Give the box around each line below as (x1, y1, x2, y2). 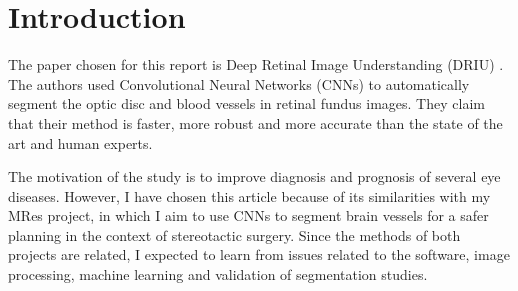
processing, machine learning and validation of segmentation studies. (8, 264, 428, 285)
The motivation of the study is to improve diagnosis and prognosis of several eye (8, 166, 501, 187)
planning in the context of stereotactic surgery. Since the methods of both (8, 224, 461, 245)
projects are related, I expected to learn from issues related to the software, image (8, 244, 510, 265)
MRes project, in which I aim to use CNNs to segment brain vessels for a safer (8, 205, 489, 226)
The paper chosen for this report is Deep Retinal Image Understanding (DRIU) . (8, 54, 504, 75)
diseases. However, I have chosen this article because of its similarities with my (8, 185, 491, 206)
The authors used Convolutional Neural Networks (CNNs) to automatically (8, 73, 470, 94)
